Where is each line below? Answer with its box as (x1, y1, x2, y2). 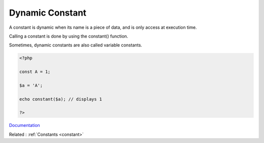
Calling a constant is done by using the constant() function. (9, 33, 129, 39)
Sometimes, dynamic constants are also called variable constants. (9, 42, 142, 48)
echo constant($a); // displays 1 (19, 96, 102, 102)
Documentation (9, 123, 40, 128)
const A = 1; (19, 69, 51, 75)
